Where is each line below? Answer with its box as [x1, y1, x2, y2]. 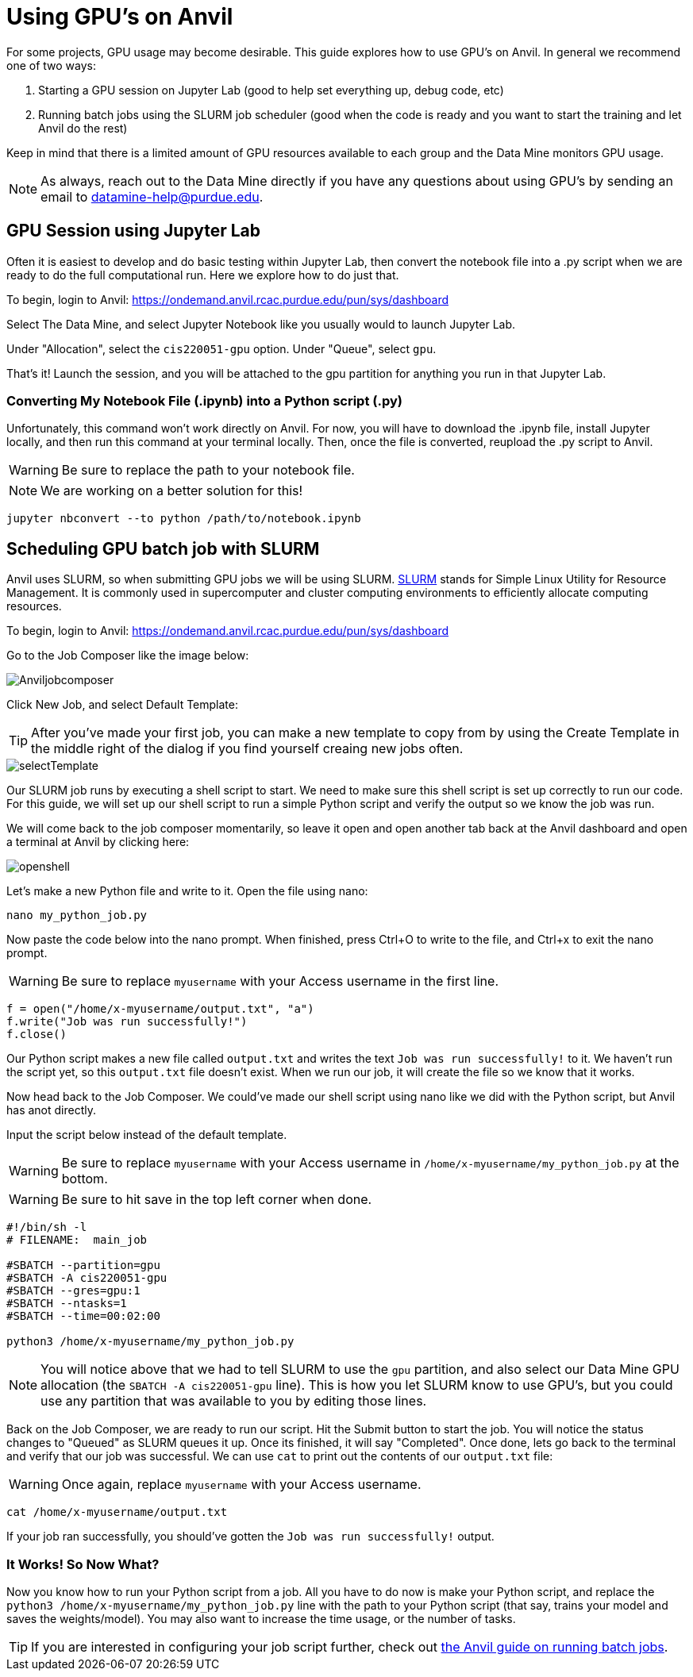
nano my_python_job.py [6, 909, 148, 922]
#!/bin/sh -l [6, 1221, 87, 1234]
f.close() [6, 1028, 67, 1041]
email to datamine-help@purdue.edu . [40, 188, 264, 205]
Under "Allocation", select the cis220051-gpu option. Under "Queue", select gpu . [6, 341, 437, 356]
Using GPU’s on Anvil [6, 3, 233, 30]
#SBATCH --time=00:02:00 [6, 1310, 160, 1323]
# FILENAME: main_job [6, 1233, 148, 1247]
